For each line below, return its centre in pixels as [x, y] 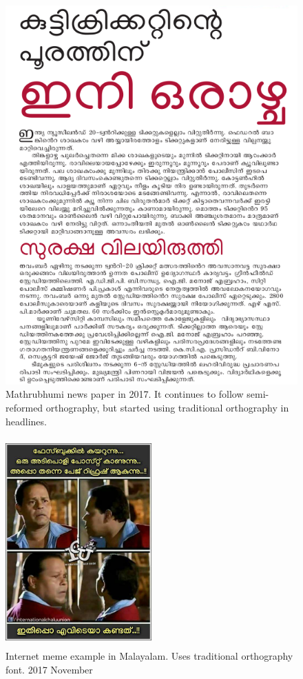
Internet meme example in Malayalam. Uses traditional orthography [149, 656]
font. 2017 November [49, 669]
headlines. [26, 421]
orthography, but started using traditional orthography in [167, 407]
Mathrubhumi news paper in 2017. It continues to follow [125, 394]
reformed [24, 407]
